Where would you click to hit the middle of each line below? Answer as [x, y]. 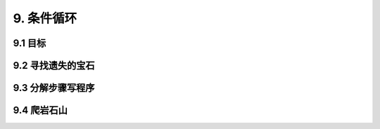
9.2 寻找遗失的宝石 [54, 66]
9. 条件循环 [45, 18]
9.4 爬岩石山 [40, 110]
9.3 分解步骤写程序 [54, 88]
